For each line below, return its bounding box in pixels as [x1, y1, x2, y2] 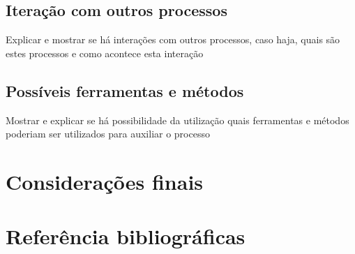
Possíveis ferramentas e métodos [6, 80, 244, 101]
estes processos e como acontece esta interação [6, 45, 204, 60]
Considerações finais [6, 167, 204, 195]
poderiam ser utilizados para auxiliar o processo [6, 126, 210, 141]
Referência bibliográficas [6, 222, 246, 251]
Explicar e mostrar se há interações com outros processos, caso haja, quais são [6, 32, 340, 47]
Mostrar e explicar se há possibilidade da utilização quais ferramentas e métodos [6, 112, 349, 127]
